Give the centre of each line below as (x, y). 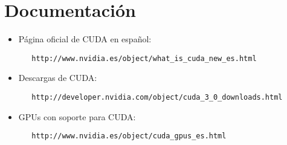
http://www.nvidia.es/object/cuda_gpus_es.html (129, 136)
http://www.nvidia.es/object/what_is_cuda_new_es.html (144, 58)
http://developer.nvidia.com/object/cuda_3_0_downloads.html (157, 97)
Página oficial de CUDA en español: (85, 39)
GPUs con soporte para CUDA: (77, 116)
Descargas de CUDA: (58, 78)
